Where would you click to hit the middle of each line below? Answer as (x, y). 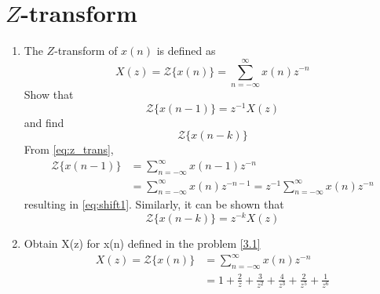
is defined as (186, 51)
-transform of (86, 51)
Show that (49, 94)
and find (44, 122)
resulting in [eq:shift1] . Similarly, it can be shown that (154, 204)
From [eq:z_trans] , (69, 149)
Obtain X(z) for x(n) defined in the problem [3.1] (142, 243)
